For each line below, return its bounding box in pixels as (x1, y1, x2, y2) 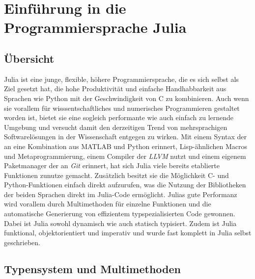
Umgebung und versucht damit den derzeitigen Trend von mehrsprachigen (4, 122, 227, 132)
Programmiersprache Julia (4, 17, 187, 37)
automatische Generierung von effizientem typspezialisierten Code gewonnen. (4, 208, 235, 219)
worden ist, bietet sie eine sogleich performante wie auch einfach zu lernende (4, 112, 234, 123)
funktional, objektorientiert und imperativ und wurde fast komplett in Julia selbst (4, 228, 252, 238)
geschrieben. (4, 237, 41, 247)
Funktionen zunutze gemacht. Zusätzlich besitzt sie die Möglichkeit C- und (4, 170, 229, 180)
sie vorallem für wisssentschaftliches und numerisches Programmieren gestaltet (4, 102, 240, 113)
